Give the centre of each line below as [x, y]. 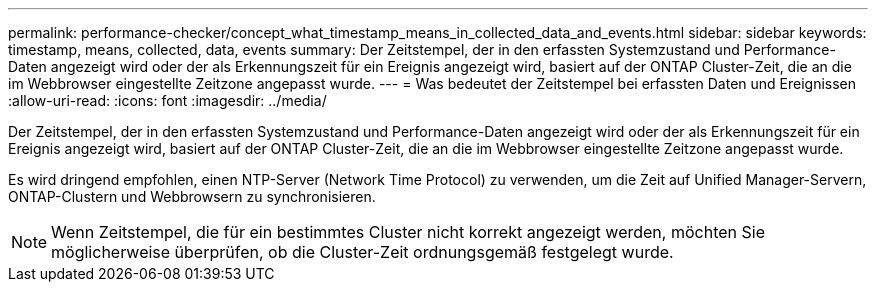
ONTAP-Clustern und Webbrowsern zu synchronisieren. [192, 196]
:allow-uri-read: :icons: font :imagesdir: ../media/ [167, 100]
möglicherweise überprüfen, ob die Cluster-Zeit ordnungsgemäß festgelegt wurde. [362, 252]
